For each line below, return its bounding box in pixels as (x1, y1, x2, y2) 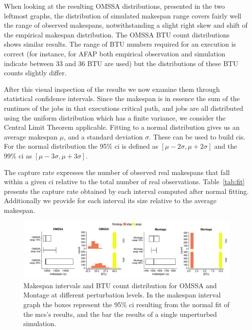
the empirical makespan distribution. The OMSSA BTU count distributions (4, 29, 230, 39)
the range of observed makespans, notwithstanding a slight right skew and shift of (4, 20, 248, 30)
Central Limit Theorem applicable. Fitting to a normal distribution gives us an (4, 122, 240, 132)
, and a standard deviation (64, 131, 143, 141)
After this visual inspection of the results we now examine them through (4, 84, 220, 94)
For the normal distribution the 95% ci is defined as (4, 141, 159, 151)
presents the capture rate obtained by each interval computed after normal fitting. (4, 186, 249, 196)
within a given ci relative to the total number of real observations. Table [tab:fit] (4, 176, 245, 187)
